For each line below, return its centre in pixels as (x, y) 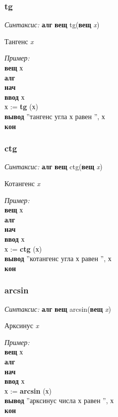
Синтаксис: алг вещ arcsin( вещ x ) (58, 309)
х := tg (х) (21, 106)
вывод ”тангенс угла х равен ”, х (55, 116)
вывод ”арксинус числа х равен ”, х (59, 400)
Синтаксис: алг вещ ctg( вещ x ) (54, 167)
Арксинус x (22, 325)
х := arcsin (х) (28, 390)
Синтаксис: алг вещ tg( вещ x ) (52, 25)
